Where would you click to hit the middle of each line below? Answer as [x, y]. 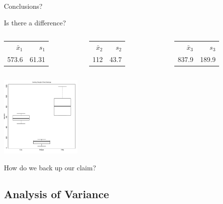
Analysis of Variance [56, 194]
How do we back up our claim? [50, 167]
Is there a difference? [35, 22]
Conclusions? [23, 6]
